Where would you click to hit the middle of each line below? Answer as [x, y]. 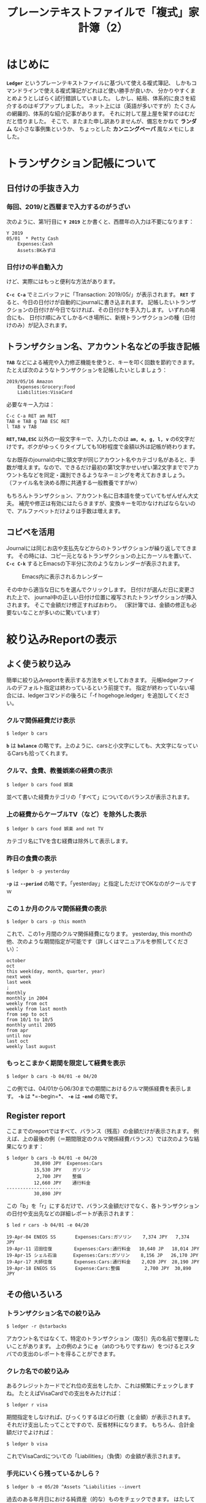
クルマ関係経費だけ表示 [41, 720]
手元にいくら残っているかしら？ [53, 1474]
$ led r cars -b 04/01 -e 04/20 [48, 1225]
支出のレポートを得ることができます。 [71, 1354]
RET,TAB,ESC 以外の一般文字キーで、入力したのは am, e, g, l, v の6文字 [98, 438]
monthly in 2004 [27, 998]
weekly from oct [27, 1004]
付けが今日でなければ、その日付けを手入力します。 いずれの [114, 310]
